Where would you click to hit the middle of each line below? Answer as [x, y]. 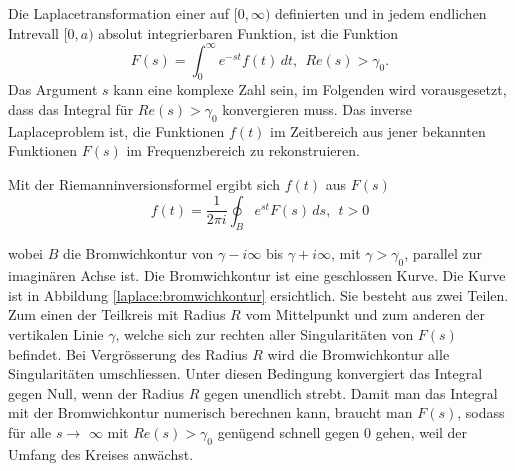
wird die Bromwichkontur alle [358, 353]
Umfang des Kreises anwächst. [101, 453]
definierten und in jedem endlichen [381, 13]
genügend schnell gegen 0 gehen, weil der [342, 432]
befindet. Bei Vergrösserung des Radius [128, 353]
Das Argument [53, 89]
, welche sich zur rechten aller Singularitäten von [264, 334]
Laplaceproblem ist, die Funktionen [116, 130]
